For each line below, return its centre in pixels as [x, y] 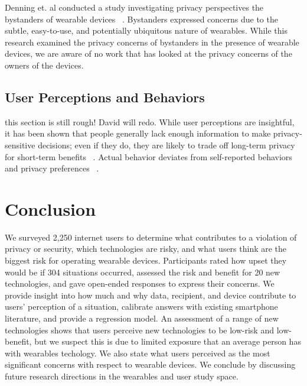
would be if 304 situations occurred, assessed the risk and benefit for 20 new [143, 272]
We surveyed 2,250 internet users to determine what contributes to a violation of [151, 237]
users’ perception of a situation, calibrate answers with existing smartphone [141, 306]
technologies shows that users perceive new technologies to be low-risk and [139, 330]
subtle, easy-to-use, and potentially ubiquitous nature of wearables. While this [146, 30]
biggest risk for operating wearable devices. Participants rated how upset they [146, 260]
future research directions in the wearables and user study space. [122, 376]
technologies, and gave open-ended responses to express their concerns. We [140, 283]
